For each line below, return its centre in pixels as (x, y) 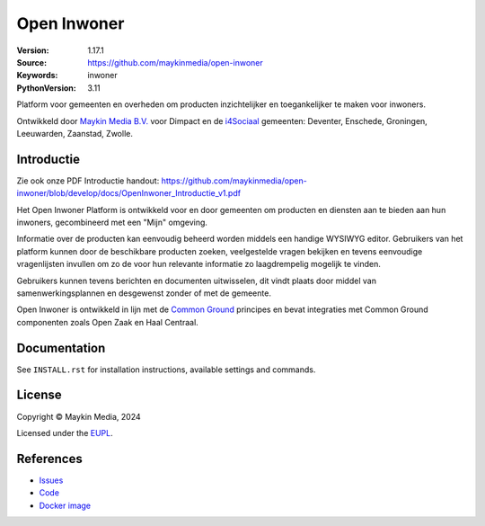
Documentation (61, 348)
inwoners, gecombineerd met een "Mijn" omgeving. (112, 222)
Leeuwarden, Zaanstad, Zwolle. (75, 133)
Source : (32, 62)
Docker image (65, 505)
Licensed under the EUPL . (65, 432)
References (49, 459)
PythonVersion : (46, 88)
